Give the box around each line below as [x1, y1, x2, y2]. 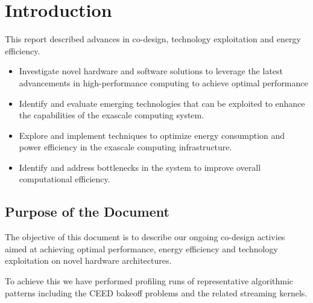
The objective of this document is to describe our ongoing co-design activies [5, 231, 285, 243]
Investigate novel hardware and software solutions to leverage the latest [19, 65, 283, 77]
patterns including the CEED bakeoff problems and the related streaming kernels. [5, 286, 308, 299]
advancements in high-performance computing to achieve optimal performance [19, 76, 308, 89]
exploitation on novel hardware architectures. [5, 254, 172, 267]
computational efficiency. [19, 173, 110, 185]
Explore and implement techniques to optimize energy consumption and [19, 129, 285, 141]
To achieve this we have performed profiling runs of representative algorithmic [5, 275, 294, 287]
